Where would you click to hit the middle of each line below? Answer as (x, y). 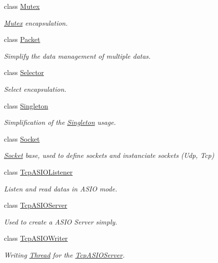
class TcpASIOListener (38, 171)
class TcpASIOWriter (36, 238)
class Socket (22, 138)
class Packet (22, 39)
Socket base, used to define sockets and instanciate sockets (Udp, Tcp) (109, 155)
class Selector (24, 72)
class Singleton (26, 105)
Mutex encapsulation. (36, 22)
